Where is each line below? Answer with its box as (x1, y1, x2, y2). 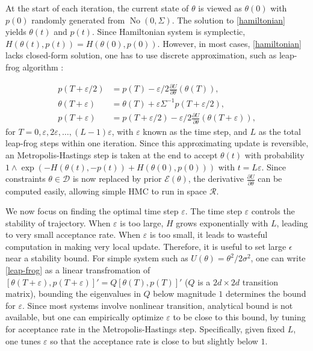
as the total (258, 125, 301, 137)
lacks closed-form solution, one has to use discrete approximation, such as (5, 49, 277, 61)
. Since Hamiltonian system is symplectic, (91, 25, 246, 38)
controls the (251, 205, 295, 217)
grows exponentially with (176, 216, 268, 229)
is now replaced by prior (72, 172, 162, 185)
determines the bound (225, 287, 306, 300)
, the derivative (188, 172, 244, 185)
